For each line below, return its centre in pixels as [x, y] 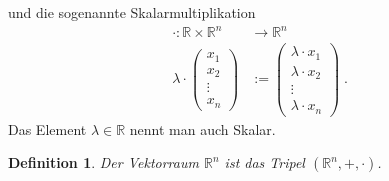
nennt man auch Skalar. [202, 128]
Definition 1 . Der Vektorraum [103, 162]
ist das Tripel [264, 162]
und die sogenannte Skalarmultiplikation [132, 12]
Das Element [47, 128]
